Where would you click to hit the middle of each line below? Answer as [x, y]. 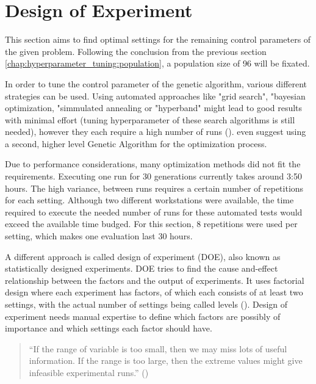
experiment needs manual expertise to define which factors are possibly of [143, 316]
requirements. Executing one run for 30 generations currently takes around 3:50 [153, 176]
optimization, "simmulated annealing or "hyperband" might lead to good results [154, 108]
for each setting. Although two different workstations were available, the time [149, 200]
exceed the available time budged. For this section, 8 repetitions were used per [151, 224]
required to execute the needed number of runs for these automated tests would [154, 212]
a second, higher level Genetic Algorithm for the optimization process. [136, 143]
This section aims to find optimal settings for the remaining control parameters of [158, 39]
